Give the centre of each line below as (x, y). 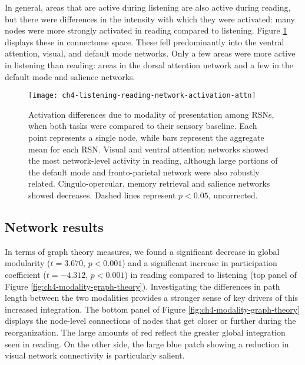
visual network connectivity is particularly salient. (95, 355)
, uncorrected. (233, 195)
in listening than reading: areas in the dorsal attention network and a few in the (149, 64)
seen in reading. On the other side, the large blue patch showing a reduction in (147, 344)
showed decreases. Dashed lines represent (102, 195)
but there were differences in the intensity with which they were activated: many (150, 19)
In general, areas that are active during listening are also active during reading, (148, 7)
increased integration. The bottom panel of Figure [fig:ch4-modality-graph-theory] (152, 309)
